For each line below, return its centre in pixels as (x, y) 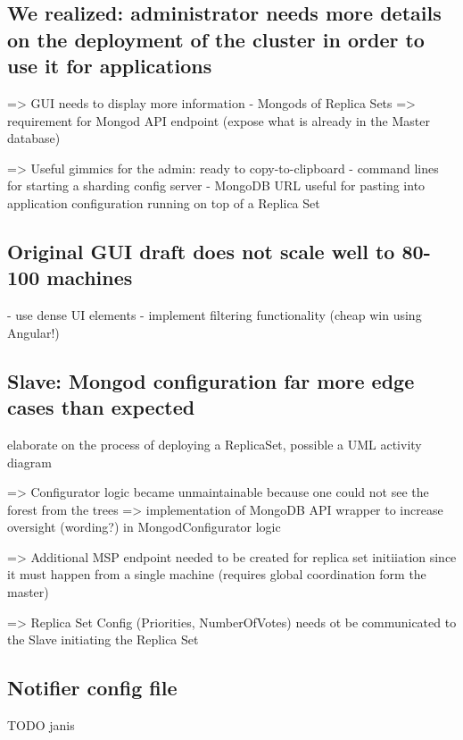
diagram (29, 462)
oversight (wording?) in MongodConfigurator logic (144, 527)
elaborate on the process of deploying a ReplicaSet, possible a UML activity (215, 444)
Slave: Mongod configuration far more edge (211, 380)
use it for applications (110, 66)
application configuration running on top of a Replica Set (164, 202)
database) (34, 138)
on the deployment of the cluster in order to (216, 39)
